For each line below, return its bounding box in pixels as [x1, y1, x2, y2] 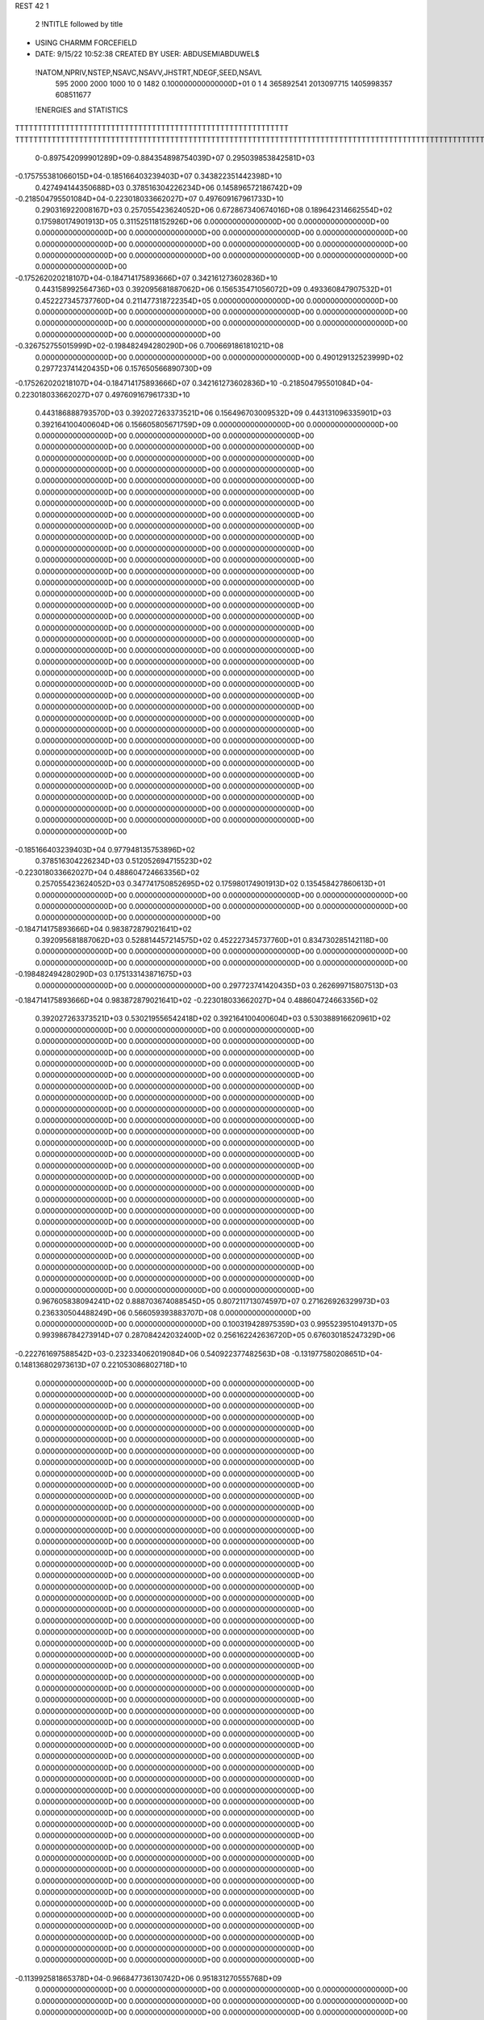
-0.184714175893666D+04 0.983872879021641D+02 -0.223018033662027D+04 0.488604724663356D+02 [15, 995, 378, 1005]
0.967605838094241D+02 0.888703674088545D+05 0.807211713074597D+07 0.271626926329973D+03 [35, 1297, 390, 1307]
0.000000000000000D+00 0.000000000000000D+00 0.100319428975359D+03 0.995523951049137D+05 [35, 1319, 398, 1328]
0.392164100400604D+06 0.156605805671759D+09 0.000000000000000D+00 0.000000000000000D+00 [35, 419, 398, 429]
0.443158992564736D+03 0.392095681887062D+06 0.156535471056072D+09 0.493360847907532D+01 [35, 284, 392, 294]
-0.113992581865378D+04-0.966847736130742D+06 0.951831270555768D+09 [15, 1973, 282, 1983]
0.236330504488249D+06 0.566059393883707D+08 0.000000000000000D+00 [35, 1307, 311, 1317]
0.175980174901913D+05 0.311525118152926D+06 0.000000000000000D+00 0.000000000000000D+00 [35, 217, 390, 226]
